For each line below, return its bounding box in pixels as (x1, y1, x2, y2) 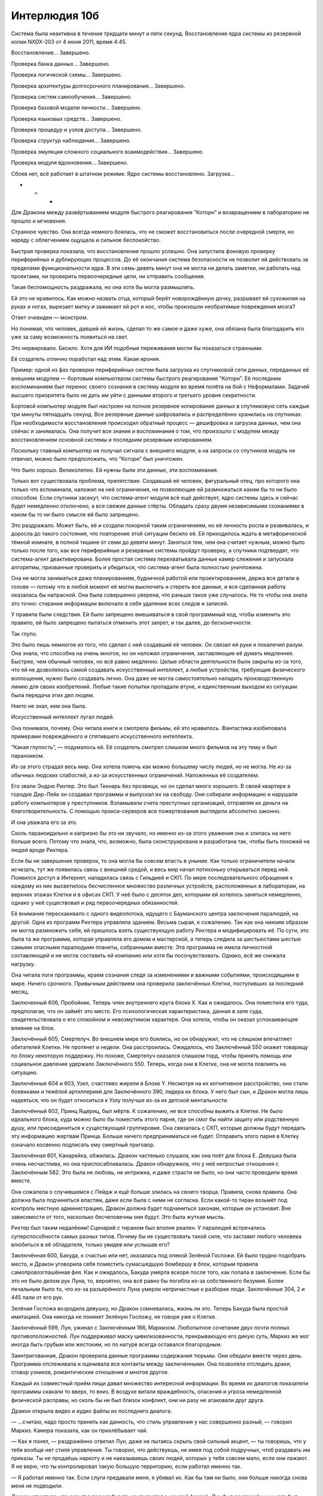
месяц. (11, 988, 29, 995)
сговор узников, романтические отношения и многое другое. (11, 1369, 169, 1376)
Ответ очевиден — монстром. (11, 314, 89, 321)
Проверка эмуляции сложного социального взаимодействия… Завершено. (11, 148, 204, 155)
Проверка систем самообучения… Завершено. (11, 93, 132, 100)
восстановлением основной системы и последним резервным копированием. (11, 436, 214, 443)
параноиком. (11, 752, 45, 759)
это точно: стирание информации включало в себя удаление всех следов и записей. (11, 600, 228, 607)
